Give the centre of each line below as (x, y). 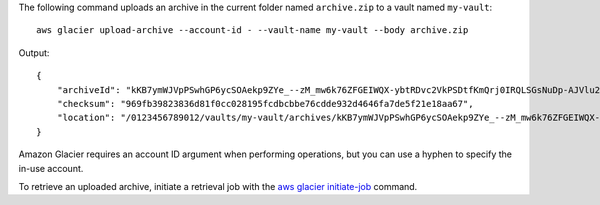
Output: (34, 52)
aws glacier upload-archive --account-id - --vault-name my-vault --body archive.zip (252, 30)
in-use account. (51, 168)
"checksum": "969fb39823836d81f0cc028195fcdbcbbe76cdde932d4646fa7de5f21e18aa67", (265, 103)
